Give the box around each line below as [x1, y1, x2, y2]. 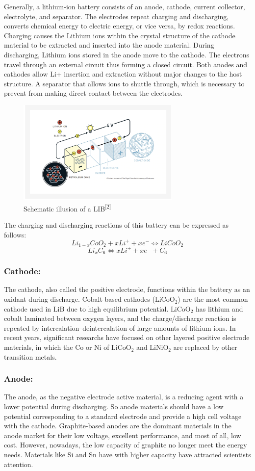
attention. [4, 459, 33, 469]
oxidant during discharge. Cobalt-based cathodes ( [4, 294, 155, 304]
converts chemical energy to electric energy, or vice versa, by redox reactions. [4, 21, 235, 31]
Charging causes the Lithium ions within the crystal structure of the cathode [4, 30, 235, 40]
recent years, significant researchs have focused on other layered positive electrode [4, 332, 250, 342]
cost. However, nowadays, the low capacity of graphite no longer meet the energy [4, 440, 247, 450]
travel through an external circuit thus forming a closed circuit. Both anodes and [4, 59, 248, 69]
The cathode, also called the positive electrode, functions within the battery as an [4, 284, 250, 294]
